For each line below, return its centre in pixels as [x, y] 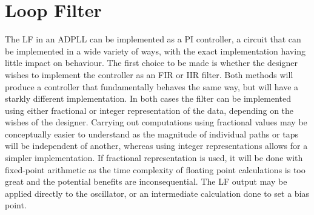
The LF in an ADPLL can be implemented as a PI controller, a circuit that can [153, 39]
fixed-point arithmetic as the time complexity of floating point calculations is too [155, 169]
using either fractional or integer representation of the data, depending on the [149, 110]
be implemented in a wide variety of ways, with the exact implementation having [155, 51]
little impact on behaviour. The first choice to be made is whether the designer [151, 63]
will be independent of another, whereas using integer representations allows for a [156, 146]
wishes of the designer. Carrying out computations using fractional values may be [156, 122]
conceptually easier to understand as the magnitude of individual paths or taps [152, 134]
